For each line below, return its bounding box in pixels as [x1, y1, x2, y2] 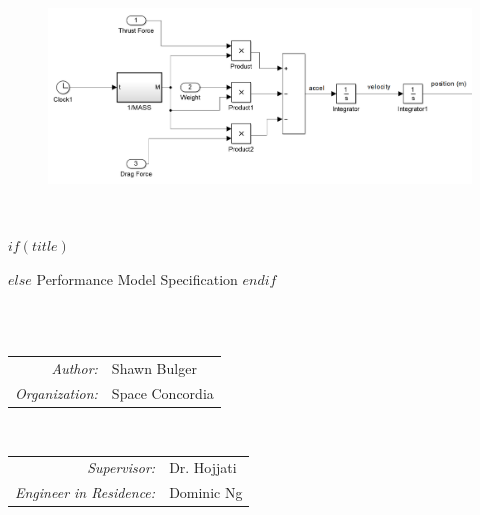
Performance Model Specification [36, 268, 238, 289]
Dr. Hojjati [169, 457, 237, 478]
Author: [51, 358, 98, 379]
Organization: [15, 382, 98, 403]
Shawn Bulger [111, 358, 197, 379]
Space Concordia [111, 382, 214, 403]
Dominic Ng [169, 482, 243, 503]
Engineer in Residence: [15, 482, 156, 503]
